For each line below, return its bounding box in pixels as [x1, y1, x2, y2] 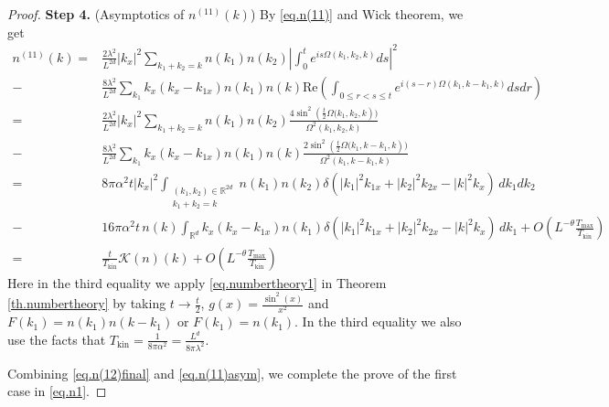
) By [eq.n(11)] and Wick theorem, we [250, 5, 464, 23]
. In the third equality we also [294, 312, 462, 331]
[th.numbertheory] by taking [7, 294, 166, 313]
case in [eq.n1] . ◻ [7, 381, 107, 401]
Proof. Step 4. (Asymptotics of [7, 5, 185, 23]
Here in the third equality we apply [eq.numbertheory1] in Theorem [7, 273, 387, 292]
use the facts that [7, 329, 106, 348]
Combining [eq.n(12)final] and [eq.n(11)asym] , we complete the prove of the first [7, 363, 457, 382]
